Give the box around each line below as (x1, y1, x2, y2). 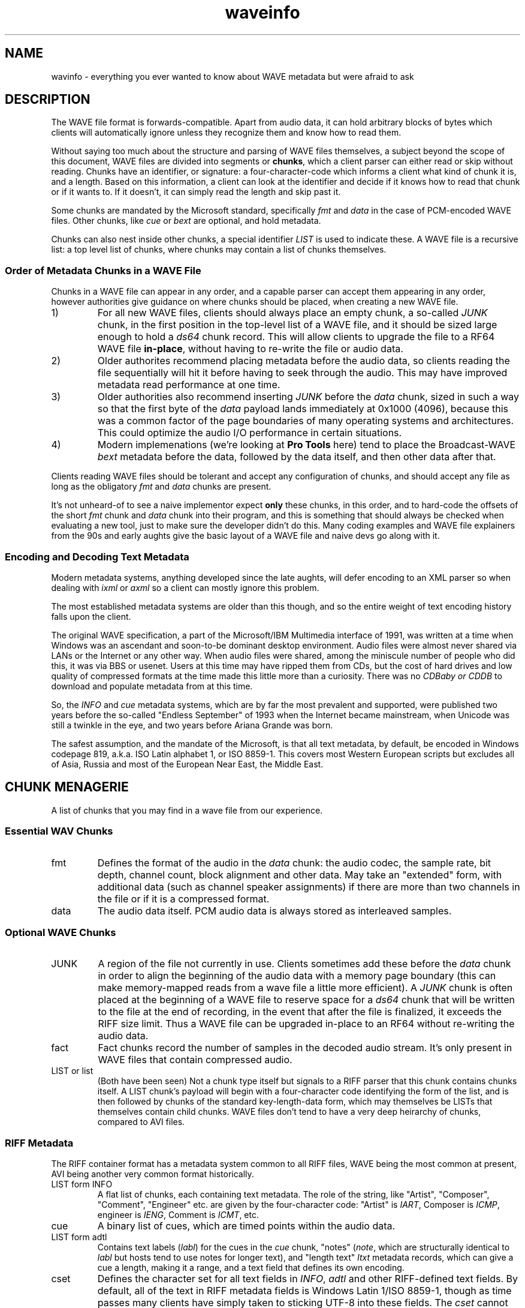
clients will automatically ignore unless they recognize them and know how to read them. (51, 127, 402, 138)
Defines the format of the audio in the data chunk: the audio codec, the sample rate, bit (97, 856, 491, 869)
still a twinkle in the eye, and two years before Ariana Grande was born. (51, 719, 333, 730)
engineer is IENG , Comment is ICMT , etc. (97, 1210, 259, 1220)
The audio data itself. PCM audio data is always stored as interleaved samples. (97, 904, 452, 917)
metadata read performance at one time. (97, 379, 280, 391)
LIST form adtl (51, 1232, 107, 1243)
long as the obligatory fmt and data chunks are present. (51, 481, 271, 492)
